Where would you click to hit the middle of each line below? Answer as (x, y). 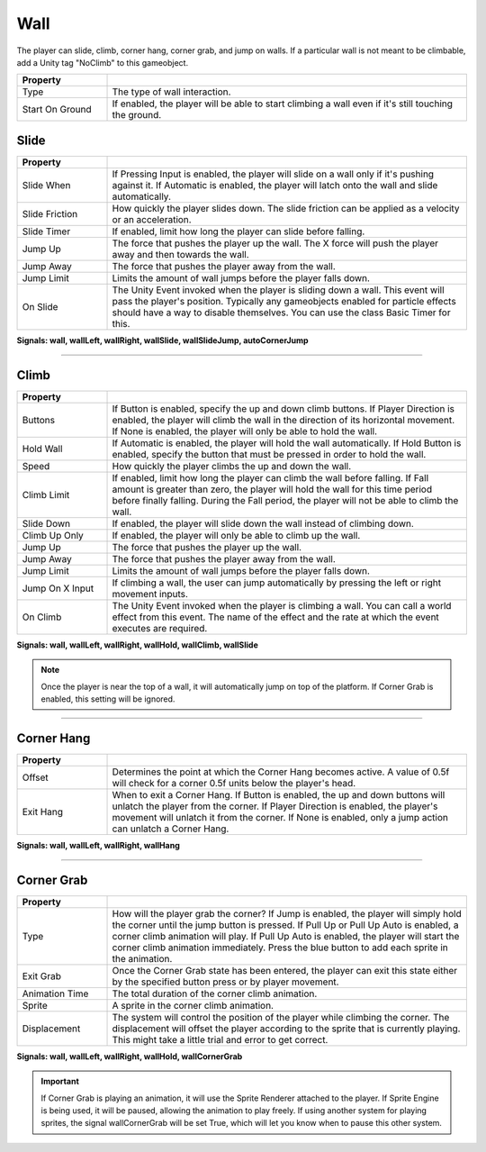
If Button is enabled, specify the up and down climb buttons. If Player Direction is (283, 408)
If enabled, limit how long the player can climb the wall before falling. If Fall (270, 477)
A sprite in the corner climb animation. (193, 1005)
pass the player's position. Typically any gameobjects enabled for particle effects (284, 301)
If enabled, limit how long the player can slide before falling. (238, 231)
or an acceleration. (152, 219)
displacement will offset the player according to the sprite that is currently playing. (286, 1029)
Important (60, 1082)
